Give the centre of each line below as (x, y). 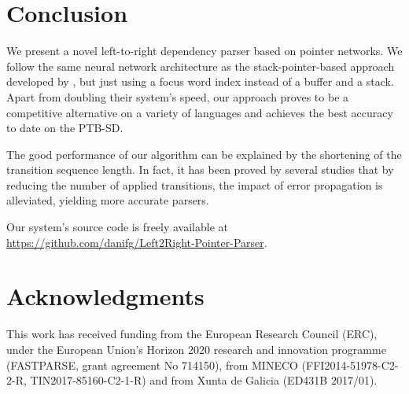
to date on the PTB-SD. (65, 128)
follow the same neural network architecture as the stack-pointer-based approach (201, 66)
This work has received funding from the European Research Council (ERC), (192, 334)
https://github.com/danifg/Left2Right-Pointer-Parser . (137, 242)
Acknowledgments (105, 296)
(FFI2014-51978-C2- (350, 365)
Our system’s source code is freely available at (118, 227)
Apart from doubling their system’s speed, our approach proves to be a (178, 96)
